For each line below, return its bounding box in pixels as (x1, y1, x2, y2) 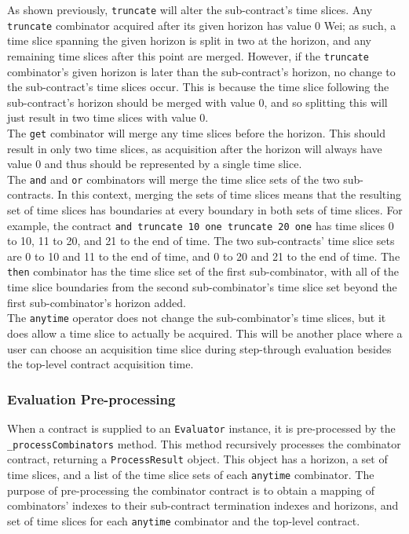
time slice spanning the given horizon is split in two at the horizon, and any (7, 32, 371, 49)
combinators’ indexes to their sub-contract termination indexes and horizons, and (7, 497, 399, 514)
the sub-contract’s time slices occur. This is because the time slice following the (7, 79, 389, 95)
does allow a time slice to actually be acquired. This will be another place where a (7, 324, 403, 341)
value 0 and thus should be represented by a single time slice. (7, 155, 302, 172)
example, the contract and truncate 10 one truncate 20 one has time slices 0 (7, 217, 394, 233)
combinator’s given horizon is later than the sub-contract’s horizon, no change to (7, 63, 396, 79)
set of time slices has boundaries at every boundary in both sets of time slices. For (7, 202, 403, 218)
